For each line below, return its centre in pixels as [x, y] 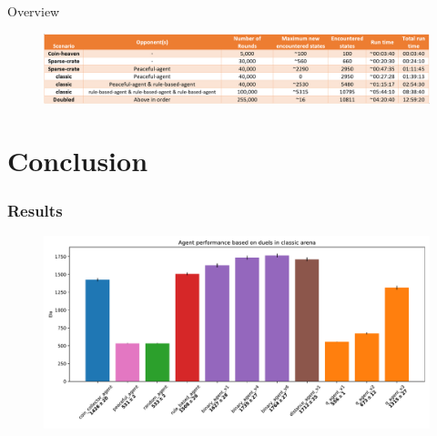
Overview [34, 11]
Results [35, 210]
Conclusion [78, 161]
